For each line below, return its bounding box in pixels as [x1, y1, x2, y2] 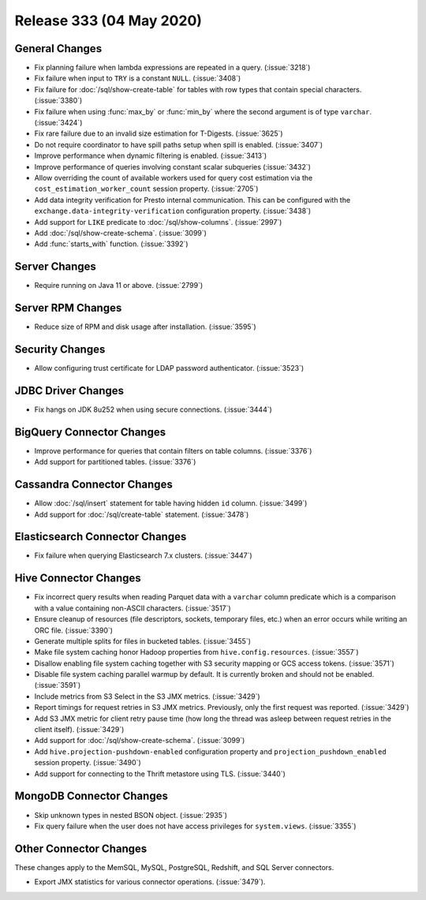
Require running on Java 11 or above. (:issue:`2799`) [34, 281, 204, 290]
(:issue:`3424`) [34, 118, 83, 128]
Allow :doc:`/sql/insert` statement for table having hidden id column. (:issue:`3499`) [34, 499, 308, 508]
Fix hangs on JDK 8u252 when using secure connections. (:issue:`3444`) [34, 405, 272, 414]
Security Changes [14, 342, 106, 356]
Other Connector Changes [14, 842, 148, 855]
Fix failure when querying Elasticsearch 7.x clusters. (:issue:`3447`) [34, 551, 252, 560]
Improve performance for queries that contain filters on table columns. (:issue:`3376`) [34, 446, 312, 455]
